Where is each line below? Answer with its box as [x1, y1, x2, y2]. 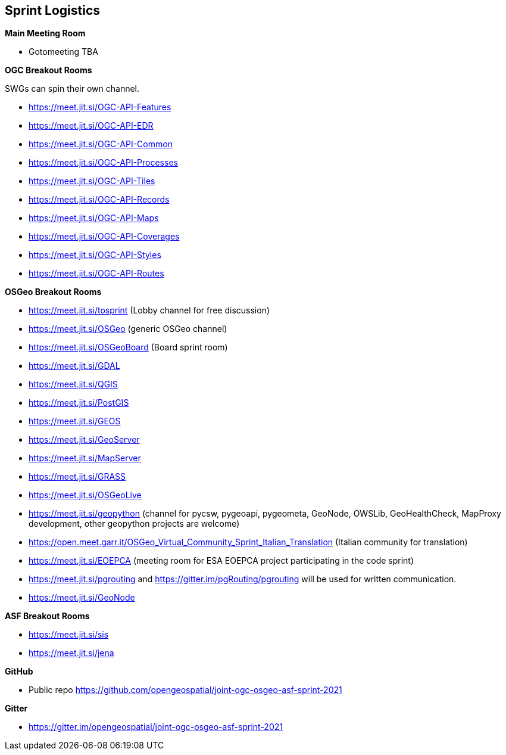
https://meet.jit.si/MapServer [29, 453, 141, 464]
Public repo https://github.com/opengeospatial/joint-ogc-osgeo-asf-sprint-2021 [29, 685, 342, 695]
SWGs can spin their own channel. [5, 83, 140, 94]
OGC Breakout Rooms [5, 65, 92, 76]
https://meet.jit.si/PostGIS [29, 397, 129, 408]
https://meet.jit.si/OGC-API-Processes [29, 157, 178, 168]
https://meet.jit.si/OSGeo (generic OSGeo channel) [29, 324, 227, 334]
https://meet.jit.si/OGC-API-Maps [29, 213, 159, 223]
